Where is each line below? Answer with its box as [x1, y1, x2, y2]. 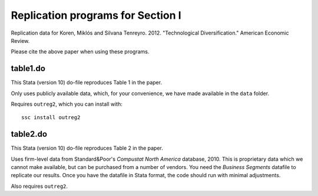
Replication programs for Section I [11, 9, 182, 22]
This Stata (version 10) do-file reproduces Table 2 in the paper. [11, 144, 163, 152]
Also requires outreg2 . [11, 183, 68, 190]
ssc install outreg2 [21, 114, 81, 121]
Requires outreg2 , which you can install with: [11, 100, 123, 108]
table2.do [11, 129, 47, 139]
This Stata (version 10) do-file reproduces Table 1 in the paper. [11, 79, 162, 86]
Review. [11, 37, 30, 44]
